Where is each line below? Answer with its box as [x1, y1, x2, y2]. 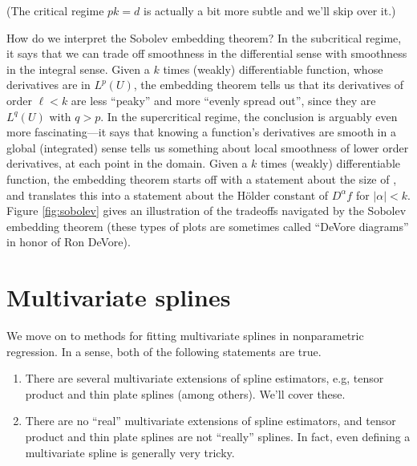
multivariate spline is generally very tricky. [25, 444, 235, 460]
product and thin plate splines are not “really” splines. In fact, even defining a [25, 428, 411, 444]
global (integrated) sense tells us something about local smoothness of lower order [6, 139, 409, 156]
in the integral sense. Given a [6, 60, 150, 77]
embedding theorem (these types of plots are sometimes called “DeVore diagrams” [6, 217, 409, 234]
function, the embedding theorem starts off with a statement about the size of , [6, 170, 397, 187]
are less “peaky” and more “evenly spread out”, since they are [71, 91, 376, 108]
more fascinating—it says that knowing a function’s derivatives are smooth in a [6, 124, 396, 140]
